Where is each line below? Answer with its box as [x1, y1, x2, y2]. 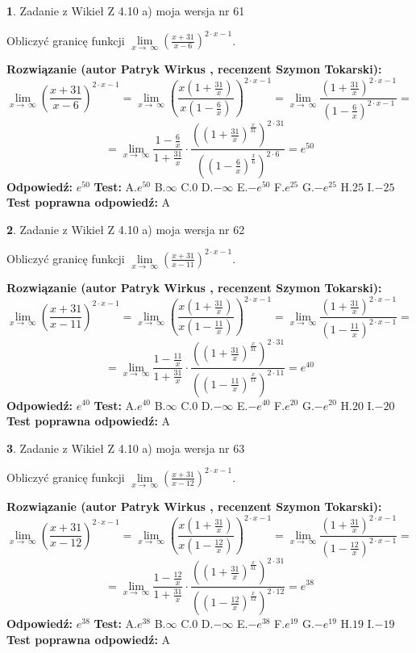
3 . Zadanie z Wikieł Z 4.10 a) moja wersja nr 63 [6, 439, 245, 456]
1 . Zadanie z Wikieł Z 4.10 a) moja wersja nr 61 [6, 2, 245, 19]
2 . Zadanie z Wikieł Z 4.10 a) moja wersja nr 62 [6, 220, 245, 237]
